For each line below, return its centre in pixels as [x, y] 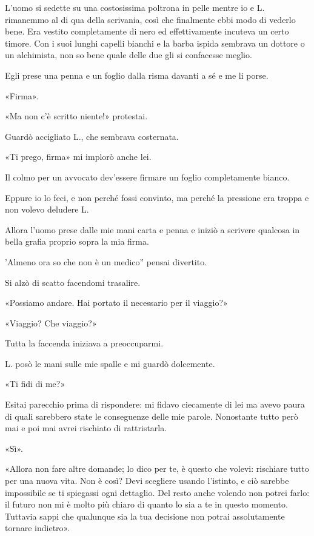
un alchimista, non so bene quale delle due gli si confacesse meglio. [129, 55]
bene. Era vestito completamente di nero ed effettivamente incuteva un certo [147, 31]
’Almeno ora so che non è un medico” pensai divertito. [106, 261]
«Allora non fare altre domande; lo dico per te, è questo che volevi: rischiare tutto [157, 468]
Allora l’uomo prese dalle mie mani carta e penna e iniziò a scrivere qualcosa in [152, 229]
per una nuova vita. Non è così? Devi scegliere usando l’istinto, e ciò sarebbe [147, 481]
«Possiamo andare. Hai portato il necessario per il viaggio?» [116, 303]
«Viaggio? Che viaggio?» [51, 323]
